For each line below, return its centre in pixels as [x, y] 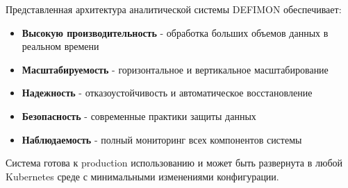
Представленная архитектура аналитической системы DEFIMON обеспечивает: [174, 9]
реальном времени [60, 46]
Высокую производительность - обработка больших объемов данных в [175, 32]
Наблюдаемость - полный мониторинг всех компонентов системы [162, 139]
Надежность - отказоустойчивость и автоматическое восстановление [167, 93]
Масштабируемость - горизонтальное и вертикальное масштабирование [175, 69]
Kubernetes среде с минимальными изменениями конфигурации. [142, 176]
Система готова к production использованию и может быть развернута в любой [174, 163]
